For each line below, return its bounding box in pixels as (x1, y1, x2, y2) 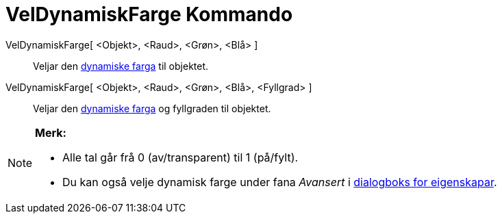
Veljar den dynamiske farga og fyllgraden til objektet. (33, 102, 271, 114)
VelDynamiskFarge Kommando (5, 3, 293, 26)
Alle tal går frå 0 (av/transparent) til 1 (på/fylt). (62, 150, 299, 164)
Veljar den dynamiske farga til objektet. (33, 60, 209, 72)
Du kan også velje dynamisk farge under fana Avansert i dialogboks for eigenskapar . (62, 175, 497, 189)
